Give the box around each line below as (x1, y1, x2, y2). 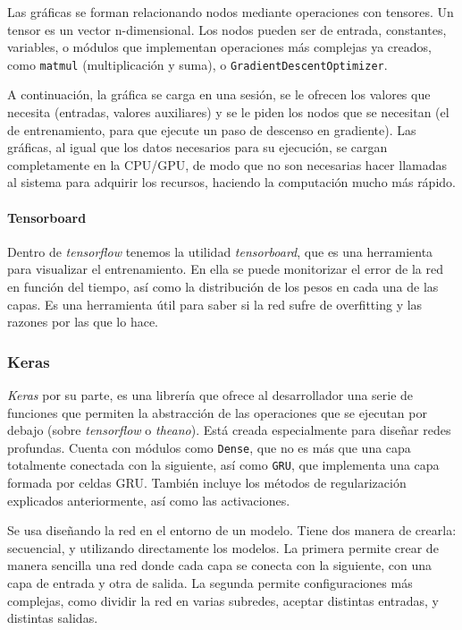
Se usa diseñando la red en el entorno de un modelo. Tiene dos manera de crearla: (7, 521, 457, 540)
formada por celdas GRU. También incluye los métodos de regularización (7, 473, 407, 492)
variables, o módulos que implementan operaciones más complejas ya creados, (7, 38, 432, 56)
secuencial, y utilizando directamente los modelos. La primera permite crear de (7, 538, 439, 557)
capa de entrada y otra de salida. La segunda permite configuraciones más (7, 574, 413, 592)
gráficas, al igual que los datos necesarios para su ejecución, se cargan (7, 138, 388, 157)
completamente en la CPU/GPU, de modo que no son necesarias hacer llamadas (7, 155, 447, 174)
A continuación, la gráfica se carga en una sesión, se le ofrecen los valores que (7, 85, 431, 104)
